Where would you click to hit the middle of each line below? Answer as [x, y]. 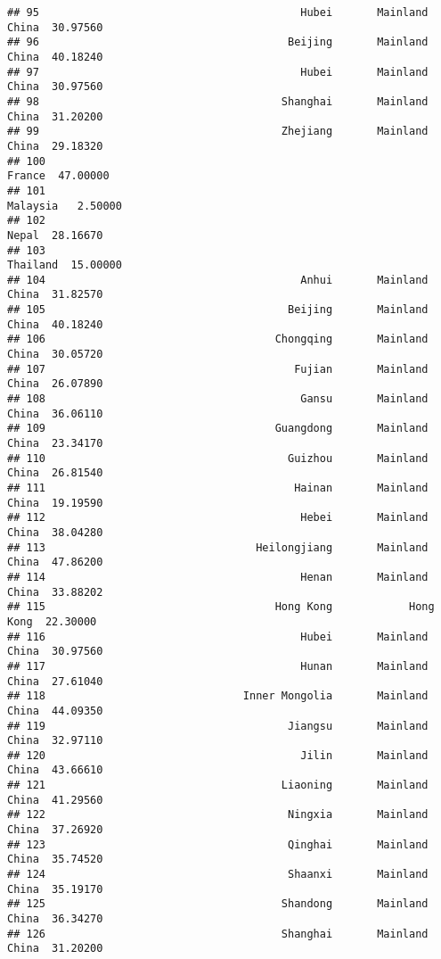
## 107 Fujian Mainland [218, 369]
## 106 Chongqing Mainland [218, 339]
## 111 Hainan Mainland [218, 488]
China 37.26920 [55, 830]
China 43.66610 [55, 770]
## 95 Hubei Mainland [218, 12]
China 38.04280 [55, 532]
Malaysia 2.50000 [65, 206]
